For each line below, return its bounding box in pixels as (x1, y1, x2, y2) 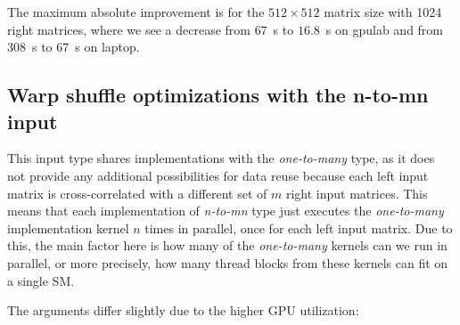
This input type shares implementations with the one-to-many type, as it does (7, 149, 435, 167)
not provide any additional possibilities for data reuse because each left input (7, 166, 429, 184)
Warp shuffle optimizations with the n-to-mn (7, 81, 429, 109)
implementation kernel (7, 218, 129, 237)
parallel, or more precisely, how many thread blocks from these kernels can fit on (7, 253, 448, 272)
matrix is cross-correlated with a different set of (7, 183, 267, 202)
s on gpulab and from (325, 20, 444, 38)
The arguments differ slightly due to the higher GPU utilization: (7, 301, 359, 320)
